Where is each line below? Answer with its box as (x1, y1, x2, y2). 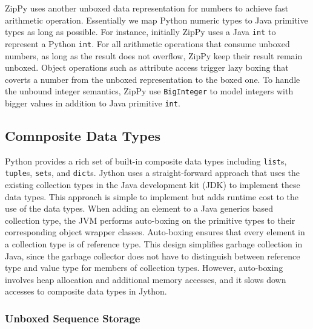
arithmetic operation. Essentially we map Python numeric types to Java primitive (5, 13, 308, 26)
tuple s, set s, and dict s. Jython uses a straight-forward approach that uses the (5, 166, 300, 179)
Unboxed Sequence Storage (5, 310, 140, 325)
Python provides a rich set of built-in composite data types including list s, (5, 154, 287, 167)
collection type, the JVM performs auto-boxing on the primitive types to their (5, 213, 295, 226)
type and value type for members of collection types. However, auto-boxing (5, 261, 283, 274)
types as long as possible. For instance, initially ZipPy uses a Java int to (5, 25, 276, 38)
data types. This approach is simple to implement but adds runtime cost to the (5, 190, 299, 203)
